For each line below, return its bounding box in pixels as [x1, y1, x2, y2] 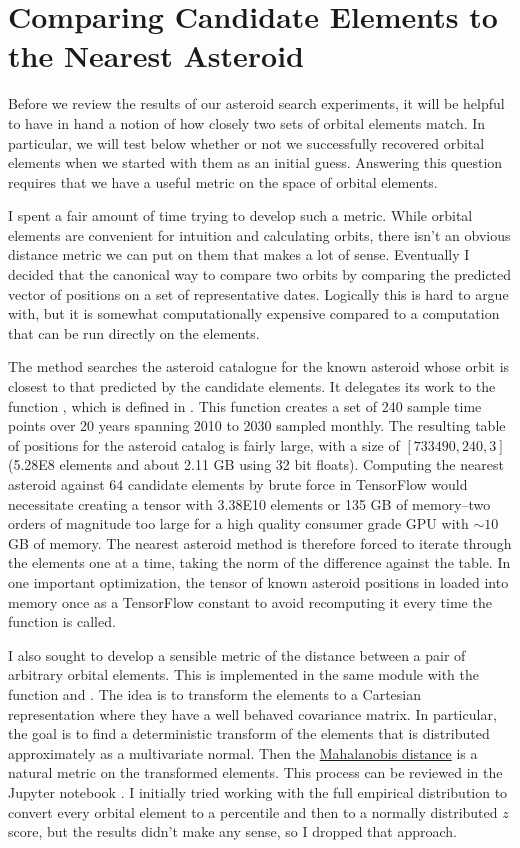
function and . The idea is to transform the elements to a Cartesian [8, 683, 422, 704]
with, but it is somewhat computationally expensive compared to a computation [8, 303, 500, 324]
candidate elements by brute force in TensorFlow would [127, 474, 468, 494]
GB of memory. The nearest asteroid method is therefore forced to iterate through [8, 532, 512, 553]
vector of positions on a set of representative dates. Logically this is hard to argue [8, 283, 509, 304]
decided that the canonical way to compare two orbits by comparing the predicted [8, 264, 512, 285]
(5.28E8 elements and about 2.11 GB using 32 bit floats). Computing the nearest [8, 454, 504, 475]
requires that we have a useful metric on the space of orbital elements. [8, 171, 438, 192]
